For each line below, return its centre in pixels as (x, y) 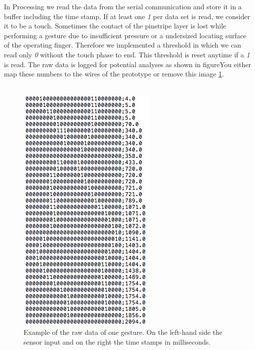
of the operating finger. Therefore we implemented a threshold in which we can (123, 45)
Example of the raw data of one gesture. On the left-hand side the (123, 332)
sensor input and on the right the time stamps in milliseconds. (117, 341)
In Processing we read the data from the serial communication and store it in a (123, 6)
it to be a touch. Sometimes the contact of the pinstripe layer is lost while (115, 26)
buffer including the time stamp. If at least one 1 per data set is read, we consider (127, 16)
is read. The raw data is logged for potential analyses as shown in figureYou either (127, 64)
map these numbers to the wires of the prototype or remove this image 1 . (114, 74)
